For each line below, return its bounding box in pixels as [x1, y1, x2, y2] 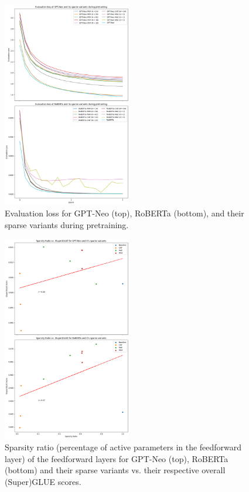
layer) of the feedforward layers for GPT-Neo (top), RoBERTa [5, 452, 228, 464]
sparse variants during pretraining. [5, 218, 129, 230]
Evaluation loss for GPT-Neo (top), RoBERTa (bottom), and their [5, 206, 244, 219]
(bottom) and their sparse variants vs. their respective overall [5, 464, 226, 476]
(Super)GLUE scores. [5, 475, 81, 487]
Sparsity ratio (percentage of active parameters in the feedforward [5, 441, 242, 453]
